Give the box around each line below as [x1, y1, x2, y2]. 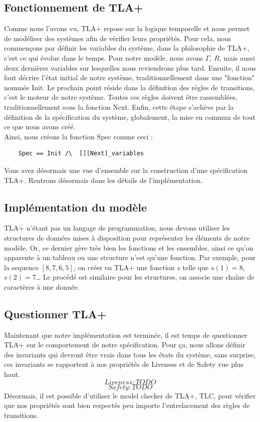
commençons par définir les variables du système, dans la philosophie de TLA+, [4, 43, 249, 53]
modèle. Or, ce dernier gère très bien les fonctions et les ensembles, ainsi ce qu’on [4, 242, 253, 253]
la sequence [4, 262, 39, 272]
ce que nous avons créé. [4, 121, 76, 132]
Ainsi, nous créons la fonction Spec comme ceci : [4, 131, 153, 141]
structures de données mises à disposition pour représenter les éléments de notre [4, 232, 250, 243]
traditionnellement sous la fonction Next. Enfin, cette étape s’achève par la [4, 101, 234, 112]
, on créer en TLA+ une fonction [73, 262, 175, 272]
